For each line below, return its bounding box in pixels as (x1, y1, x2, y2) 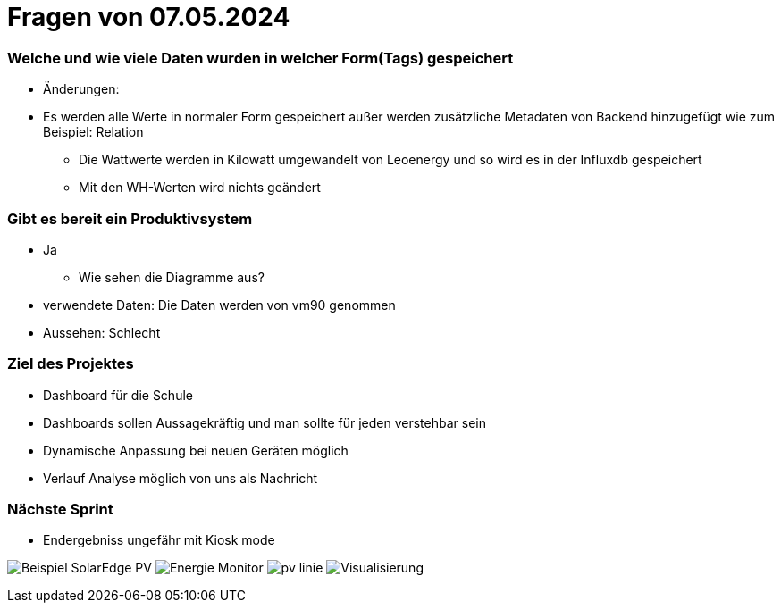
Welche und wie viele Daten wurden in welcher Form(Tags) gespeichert (7, 48, 514, 67)
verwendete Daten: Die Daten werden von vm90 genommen (43, 297, 396, 313)
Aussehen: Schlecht (43, 324, 161, 340)
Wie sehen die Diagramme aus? (79, 269, 265, 285)
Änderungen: (43, 81, 120, 97)
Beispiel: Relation (43, 124, 144, 140)
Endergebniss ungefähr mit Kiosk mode (43, 532, 275, 548)
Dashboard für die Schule (43, 387, 193, 403)
